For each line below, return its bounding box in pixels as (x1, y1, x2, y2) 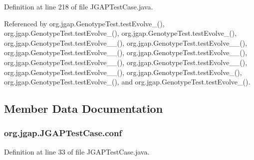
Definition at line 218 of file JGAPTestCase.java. (4, 1, 153, 11)
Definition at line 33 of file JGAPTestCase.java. (4, 146, 150, 157)
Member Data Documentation (4, 101, 163, 116)
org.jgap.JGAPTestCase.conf (4, 127, 122, 139)
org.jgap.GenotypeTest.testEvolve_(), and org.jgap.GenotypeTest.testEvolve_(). (4, 77, 251, 87)
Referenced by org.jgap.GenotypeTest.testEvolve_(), (4, 18, 165, 28)
